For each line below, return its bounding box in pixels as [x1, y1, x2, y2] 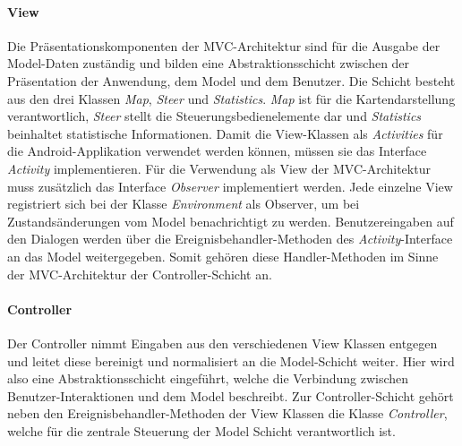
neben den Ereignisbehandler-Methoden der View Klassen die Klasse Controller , [7, 404, 448, 423]
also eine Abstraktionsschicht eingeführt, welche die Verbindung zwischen [7, 369, 409, 388]
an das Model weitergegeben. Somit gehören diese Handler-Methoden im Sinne [7, 246, 439, 265]
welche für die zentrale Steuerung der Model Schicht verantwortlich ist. [7, 421, 396, 440]
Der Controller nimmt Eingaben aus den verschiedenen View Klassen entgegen [7, 333, 438, 352]
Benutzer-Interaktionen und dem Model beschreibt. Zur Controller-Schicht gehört [7, 386, 454, 405]
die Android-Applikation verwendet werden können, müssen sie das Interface [7, 142, 427, 160]
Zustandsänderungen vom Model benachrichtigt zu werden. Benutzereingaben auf [7, 211, 454, 230]
